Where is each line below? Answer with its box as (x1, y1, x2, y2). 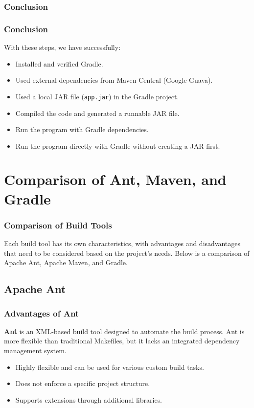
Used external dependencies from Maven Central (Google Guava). (15, 75, 213, 85)
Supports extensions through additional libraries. (15, 394, 162, 405)
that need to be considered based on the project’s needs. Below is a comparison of (4, 248, 250, 258)
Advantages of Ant (4, 307, 79, 319)
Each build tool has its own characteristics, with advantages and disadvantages (4, 238, 241, 249)
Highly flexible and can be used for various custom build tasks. (15, 362, 204, 372)
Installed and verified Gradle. (15, 58, 103, 68)
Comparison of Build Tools (4, 219, 112, 231)
